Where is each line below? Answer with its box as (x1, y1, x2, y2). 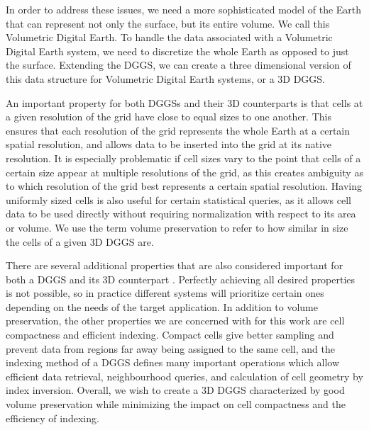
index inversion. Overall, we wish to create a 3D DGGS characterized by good (6, 383, 345, 397)
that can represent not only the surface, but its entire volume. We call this (6, 16, 330, 30)
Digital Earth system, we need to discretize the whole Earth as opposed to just (6, 43, 349, 58)
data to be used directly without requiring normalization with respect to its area (6, 206, 356, 221)
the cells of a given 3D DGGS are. (6, 234, 154, 249)
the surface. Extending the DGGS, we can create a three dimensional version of (6, 57, 351, 72)
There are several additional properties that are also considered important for (6, 258, 343, 273)
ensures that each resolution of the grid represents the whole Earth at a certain (6, 123, 351, 137)
